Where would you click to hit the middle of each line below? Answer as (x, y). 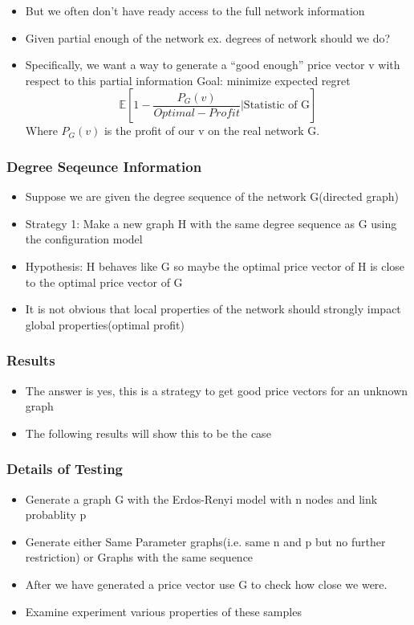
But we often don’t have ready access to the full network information (195, 10)
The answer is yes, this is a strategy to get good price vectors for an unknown (217, 390)
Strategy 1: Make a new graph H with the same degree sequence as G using (211, 223)
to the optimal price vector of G (104, 282)
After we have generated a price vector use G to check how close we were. (206, 584)
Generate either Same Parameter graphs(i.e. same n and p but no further (205, 541)
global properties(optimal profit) (105, 324)
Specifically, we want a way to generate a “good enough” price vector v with (213, 65)
